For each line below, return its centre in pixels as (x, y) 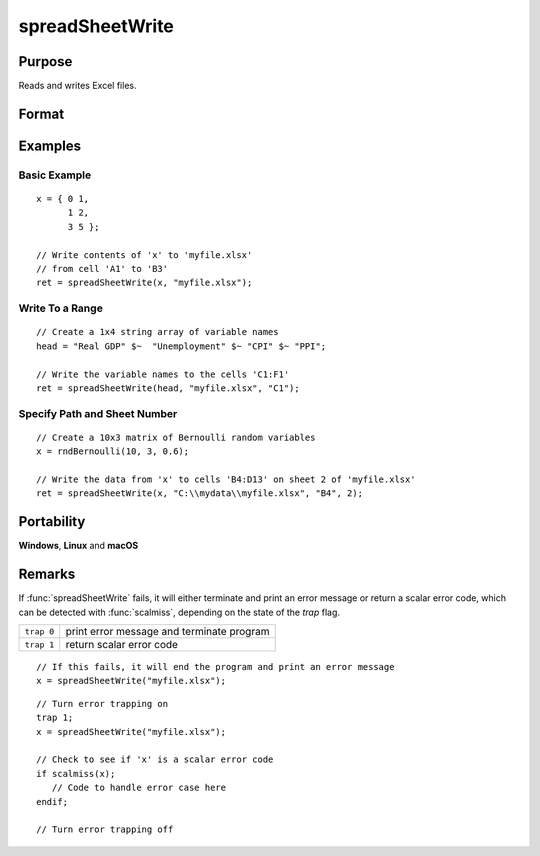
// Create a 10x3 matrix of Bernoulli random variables (176, 437)
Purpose (45, 61)
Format (41, 113)
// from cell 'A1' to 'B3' (102, 268)
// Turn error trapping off (105, 829)
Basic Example (55, 175)
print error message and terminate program (167, 632)
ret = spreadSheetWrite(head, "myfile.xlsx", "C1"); (168, 388)
